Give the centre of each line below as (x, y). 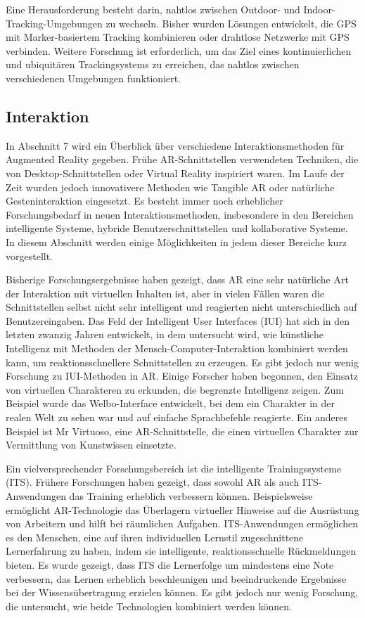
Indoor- (319, 9)
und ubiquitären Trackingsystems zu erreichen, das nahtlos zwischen (153, 64)
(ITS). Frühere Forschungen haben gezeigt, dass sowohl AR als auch (153, 482)
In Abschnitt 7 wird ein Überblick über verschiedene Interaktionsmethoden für (175, 145)
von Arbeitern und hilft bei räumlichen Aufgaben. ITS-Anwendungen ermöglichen (182, 523)
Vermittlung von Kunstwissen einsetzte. (91, 445)
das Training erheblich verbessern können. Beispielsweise (191, 496)
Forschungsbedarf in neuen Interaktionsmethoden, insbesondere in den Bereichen (180, 214)
